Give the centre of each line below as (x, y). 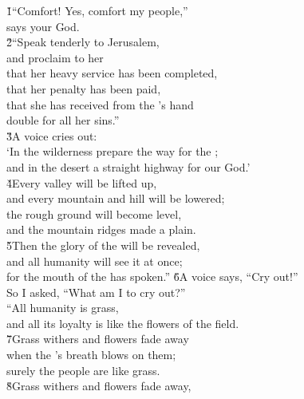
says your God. (43, 26)
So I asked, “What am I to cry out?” (96, 292)
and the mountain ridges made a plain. (101, 229)
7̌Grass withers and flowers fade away (98, 339)
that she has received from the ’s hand (100, 104)
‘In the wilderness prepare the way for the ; (113, 151)
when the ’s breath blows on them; (91, 355)
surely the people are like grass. (83, 370)
